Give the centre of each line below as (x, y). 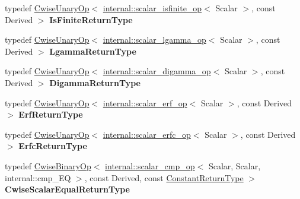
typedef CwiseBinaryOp (48, 165)
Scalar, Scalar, (234, 165)
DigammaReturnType (95, 82)
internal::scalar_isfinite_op (152, 8)
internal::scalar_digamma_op (157, 71)
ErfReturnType (51, 114)
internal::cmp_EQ (38, 177)
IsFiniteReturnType (91, 19)
